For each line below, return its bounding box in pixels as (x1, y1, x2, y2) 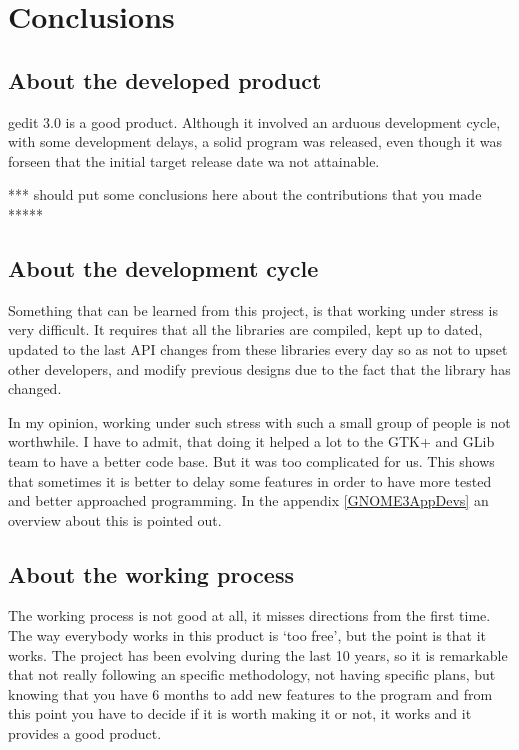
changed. (8, 378, 62, 399)
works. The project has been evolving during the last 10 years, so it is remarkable (8, 644, 508, 665)
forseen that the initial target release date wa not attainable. (8, 150, 380, 171)
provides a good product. (8, 723, 162, 744)
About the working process (8, 558, 294, 589)
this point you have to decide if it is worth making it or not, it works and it (8, 703, 472, 724)
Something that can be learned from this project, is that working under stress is (8, 299, 498, 320)
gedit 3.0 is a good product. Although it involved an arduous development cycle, (8, 111, 501, 132)
